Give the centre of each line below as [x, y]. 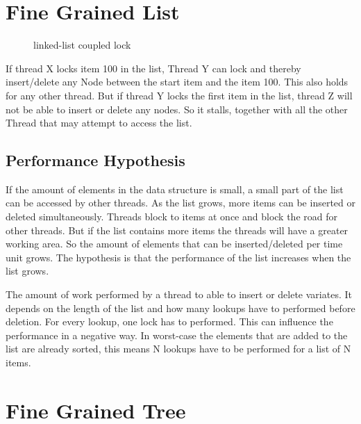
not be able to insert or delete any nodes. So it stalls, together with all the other [177, 109]
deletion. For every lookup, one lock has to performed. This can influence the [169, 321]
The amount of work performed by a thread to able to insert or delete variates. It [179, 294]
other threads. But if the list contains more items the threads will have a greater [177, 230]
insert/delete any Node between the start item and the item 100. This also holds [177, 82]
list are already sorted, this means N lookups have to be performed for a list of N [178, 349]
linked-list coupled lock [82, 45]
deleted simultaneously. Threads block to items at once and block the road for [171, 217]
